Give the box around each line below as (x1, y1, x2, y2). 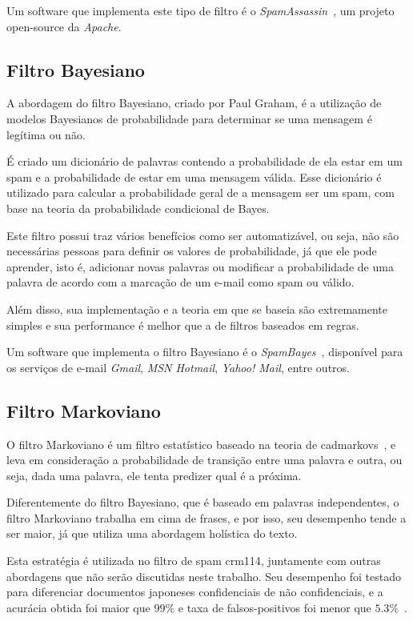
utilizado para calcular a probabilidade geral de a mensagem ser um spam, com (6, 184, 395, 201)
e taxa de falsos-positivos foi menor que (178, 599, 371, 615)
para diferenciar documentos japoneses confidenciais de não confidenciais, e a (6, 583, 383, 600)
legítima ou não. (6, 126, 86, 142)
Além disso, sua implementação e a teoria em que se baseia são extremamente (6, 300, 388, 317)
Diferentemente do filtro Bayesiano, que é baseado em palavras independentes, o (6, 494, 399, 511)
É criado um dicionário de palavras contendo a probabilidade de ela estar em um (6, 153, 403, 170)
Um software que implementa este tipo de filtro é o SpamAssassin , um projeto (6, 2, 395, 18)
